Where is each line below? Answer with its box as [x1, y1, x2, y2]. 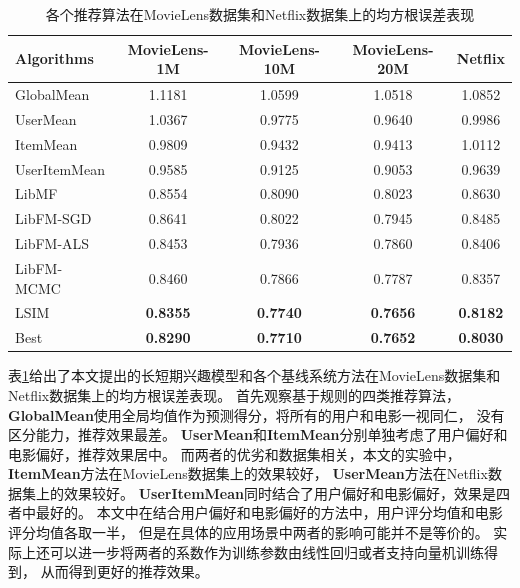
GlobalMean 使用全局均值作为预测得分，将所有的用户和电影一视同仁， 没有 [8, 404, 505, 425]
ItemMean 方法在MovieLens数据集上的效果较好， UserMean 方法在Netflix [8, 463, 488, 484]
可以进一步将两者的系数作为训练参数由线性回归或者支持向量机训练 [49, 541, 484, 562]
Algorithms [15, 48, 94, 69]
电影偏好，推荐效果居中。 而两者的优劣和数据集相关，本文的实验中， [8, 443, 461, 464]
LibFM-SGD [15, 208, 92, 229]
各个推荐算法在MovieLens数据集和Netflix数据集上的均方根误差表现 [45, 4, 475, 24]
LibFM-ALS [15, 233, 90, 254]
